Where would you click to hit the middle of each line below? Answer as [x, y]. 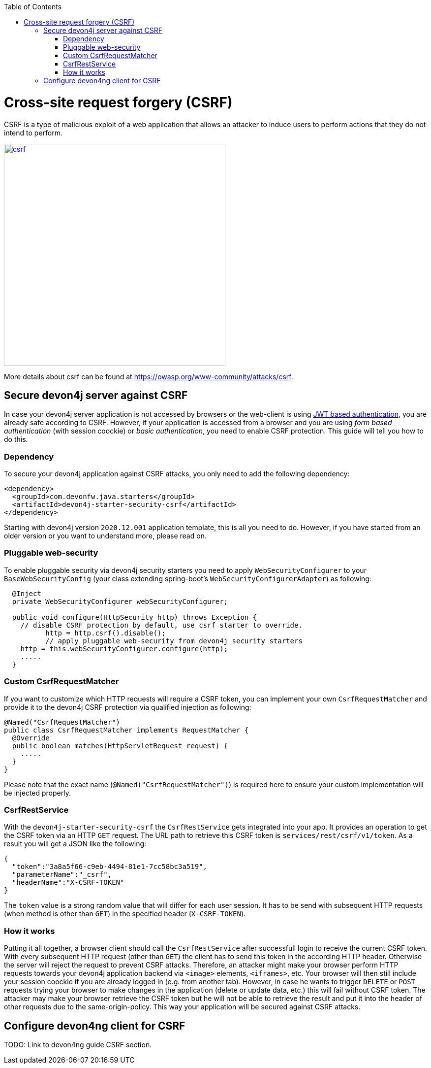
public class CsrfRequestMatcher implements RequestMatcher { [126, 730]
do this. [16, 439]
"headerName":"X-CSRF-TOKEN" [68, 883]
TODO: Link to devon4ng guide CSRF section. [78, 1044]
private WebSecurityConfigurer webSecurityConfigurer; [120, 601]
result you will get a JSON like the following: [75, 844]
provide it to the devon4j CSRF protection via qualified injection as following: [128, 707]
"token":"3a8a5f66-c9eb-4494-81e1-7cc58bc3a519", [110, 867]
